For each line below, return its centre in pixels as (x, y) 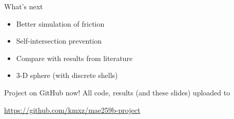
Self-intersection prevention (59, 41)
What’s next (24, 6)
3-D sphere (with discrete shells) (67, 75)
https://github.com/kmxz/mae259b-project (72, 110)
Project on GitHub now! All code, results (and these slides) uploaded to (117, 92)
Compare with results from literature (74, 58)
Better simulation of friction (60, 23)
